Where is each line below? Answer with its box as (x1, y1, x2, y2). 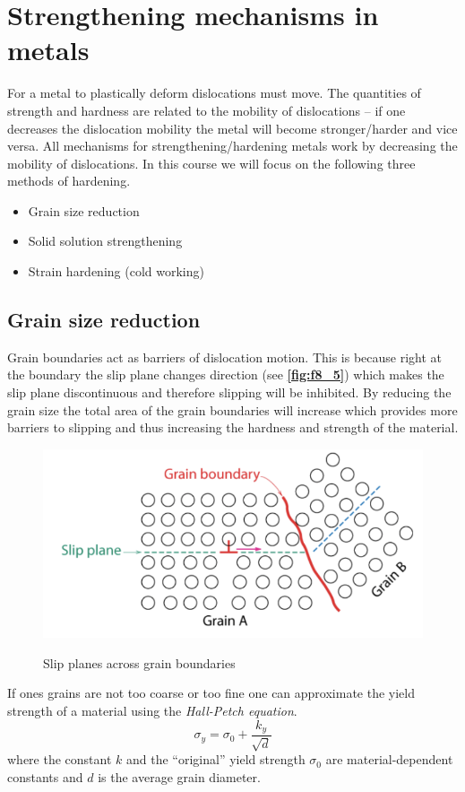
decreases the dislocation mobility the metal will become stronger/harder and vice (7, 118, 458, 137)
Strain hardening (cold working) (28, 262, 204, 281)
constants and (7, 768, 83, 786)
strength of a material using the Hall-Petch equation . (7, 701, 297, 719)
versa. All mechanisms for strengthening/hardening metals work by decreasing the (7, 136, 458, 155)
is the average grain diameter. (98, 768, 261, 786)
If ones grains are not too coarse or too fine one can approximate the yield (7, 683, 416, 702)
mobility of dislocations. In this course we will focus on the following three (7, 153, 416, 172)
